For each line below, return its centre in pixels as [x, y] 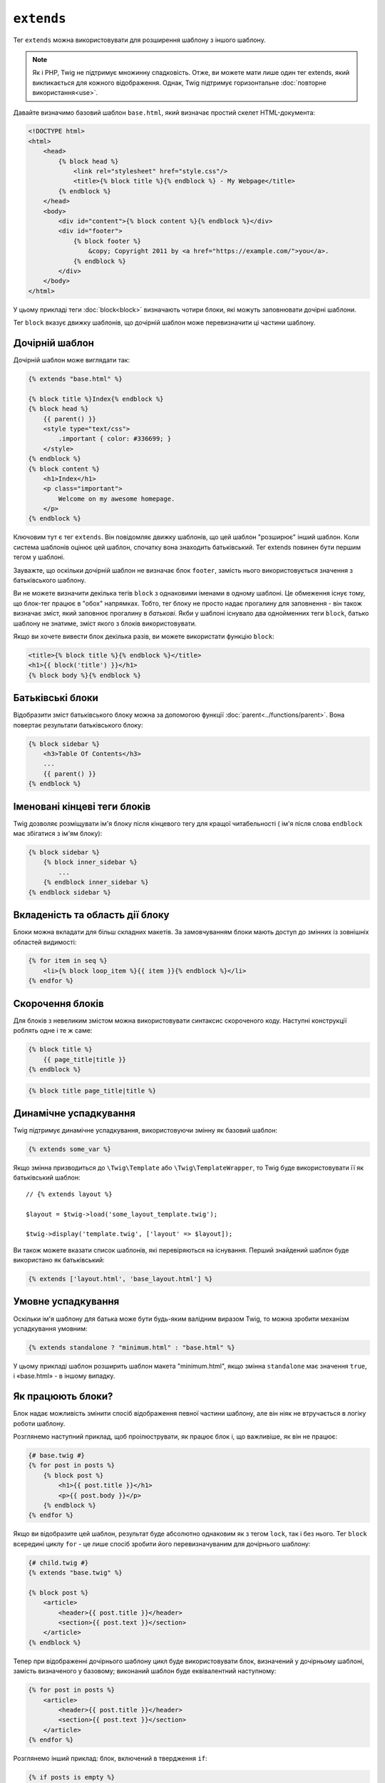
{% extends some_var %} [70, 1149]
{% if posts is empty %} [72, 1777]
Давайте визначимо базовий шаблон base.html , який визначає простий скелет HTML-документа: [164, 112]
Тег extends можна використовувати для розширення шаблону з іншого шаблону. [140, 40]
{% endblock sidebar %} [70, 892]
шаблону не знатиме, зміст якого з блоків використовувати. [105, 623]
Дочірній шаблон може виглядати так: [72, 360]
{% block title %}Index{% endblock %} [96, 399]
